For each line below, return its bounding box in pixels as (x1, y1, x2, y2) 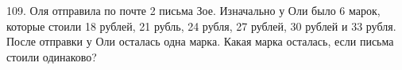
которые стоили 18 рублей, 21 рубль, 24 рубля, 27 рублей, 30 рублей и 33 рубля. (6, 17, 396, 34)
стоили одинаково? (6, 48, 97, 64)
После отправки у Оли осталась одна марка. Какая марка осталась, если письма (6, 33, 394, 50)
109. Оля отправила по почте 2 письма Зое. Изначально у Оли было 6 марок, (6, 2, 381, 18)
